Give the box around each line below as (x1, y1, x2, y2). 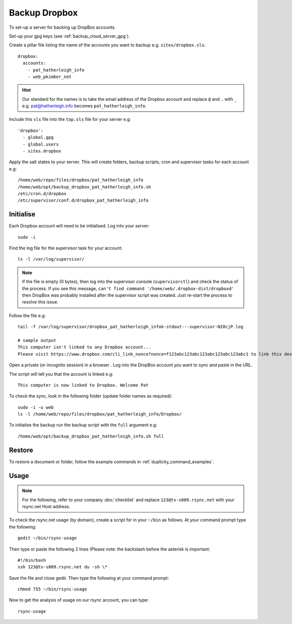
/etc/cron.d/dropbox (18, 190, 67, 196)
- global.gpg (22, 134, 54, 140)
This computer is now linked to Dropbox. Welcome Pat (18, 382, 148, 388)
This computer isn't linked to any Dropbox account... (18, 344, 151, 350)
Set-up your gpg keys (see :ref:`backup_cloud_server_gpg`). (9, 33, 130, 39)
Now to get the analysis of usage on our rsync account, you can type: (9, 597, 149, 603)
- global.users (22, 141, 59, 147)
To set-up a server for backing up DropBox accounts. (9, 24, 116, 30)
